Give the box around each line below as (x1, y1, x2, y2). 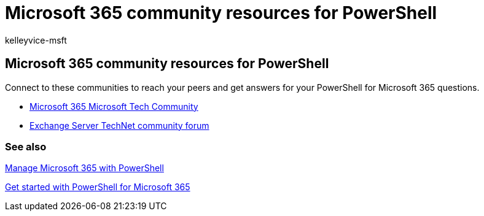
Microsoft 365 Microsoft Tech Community (29, 101, 198, 112)
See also (5, 140, 47, 153)
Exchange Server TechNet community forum (29, 120, 209, 131)
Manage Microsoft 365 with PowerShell (5, 163, 164, 174)
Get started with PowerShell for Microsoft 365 (5, 182, 190, 193)
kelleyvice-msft (5, 34, 67, 45)
